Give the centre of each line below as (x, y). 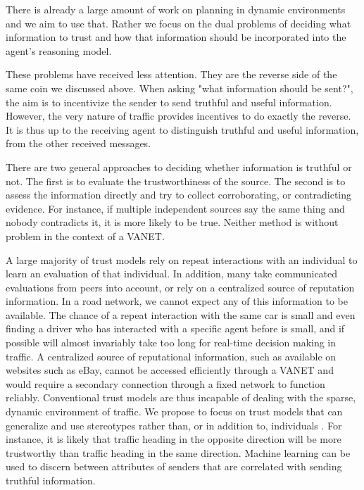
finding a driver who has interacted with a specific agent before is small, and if (175, 328)
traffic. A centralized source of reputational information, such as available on (171, 356)
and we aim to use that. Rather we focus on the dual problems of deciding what (178, 23)
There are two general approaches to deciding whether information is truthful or (179, 167)
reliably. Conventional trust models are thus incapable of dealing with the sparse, (181, 397)
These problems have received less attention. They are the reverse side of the (171, 74)
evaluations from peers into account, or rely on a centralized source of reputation (180, 287)
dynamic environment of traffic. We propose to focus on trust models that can (174, 412)
